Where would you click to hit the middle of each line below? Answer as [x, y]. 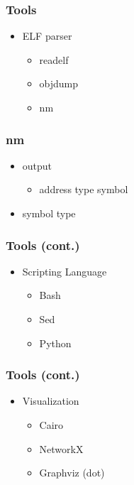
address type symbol [84, 189]
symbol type [49, 213]
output [37, 165]
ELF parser [47, 36]
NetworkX [61, 448]
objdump [59, 83]
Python [55, 343]
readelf [54, 59]
